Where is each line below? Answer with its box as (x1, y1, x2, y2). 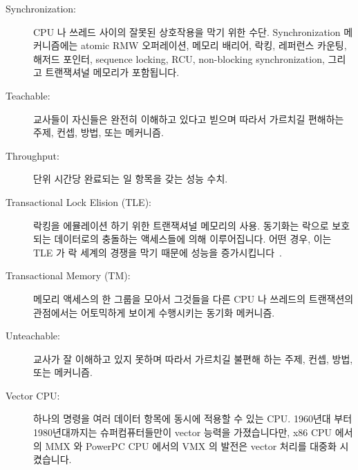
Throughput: (6, 148, 59, 162)
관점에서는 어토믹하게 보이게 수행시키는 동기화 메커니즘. (33, 305, 275, 319)
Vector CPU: (6, 388, 60, 402)
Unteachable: (6, 328, 60, 343)
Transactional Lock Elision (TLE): (6, 194, 151, 209)
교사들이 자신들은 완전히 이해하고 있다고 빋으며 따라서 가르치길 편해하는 (33, 111, 344, 126)
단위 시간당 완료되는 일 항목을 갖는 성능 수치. (33, 171, 228, 186)
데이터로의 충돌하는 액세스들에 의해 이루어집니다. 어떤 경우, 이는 (54, 232, 332, 246)
